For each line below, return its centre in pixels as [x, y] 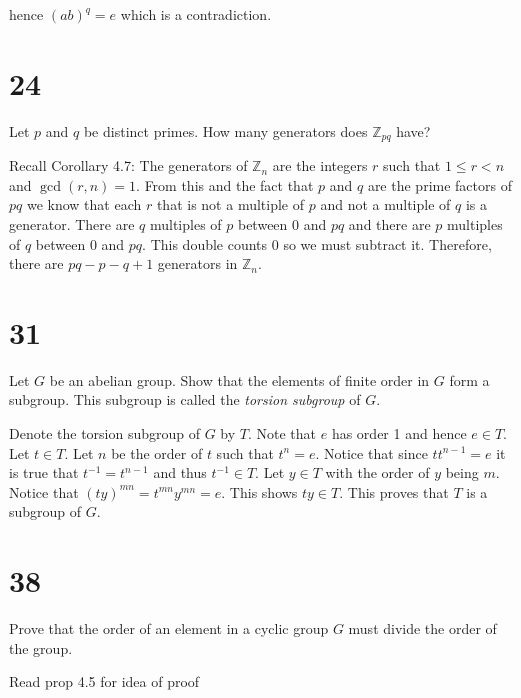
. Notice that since [371, 452]
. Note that [282, 433]
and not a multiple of [385, 204]
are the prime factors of [439, 184]
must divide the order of [422, 628]
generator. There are [72, 223]
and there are [389, 223]
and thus [180, 472]
